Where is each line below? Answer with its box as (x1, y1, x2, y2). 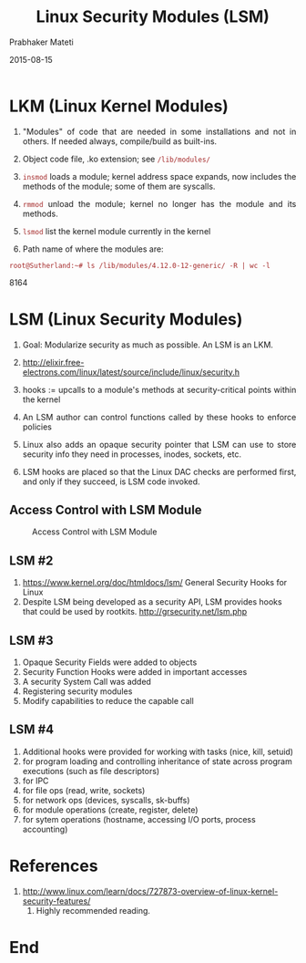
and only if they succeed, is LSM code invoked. (22, 476, 200, 487)
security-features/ (22, 896, 91, 906)
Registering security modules (22, 686, 133, 697)
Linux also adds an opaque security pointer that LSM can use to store (22, 439, 297, 450)
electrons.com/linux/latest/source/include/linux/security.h (22, 367, 240, 378)
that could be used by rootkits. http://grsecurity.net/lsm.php (22, 606, 248, 617)
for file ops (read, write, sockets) (22, 784, 146, 795)
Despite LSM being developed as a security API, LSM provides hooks (22, 596, 282, 607)
